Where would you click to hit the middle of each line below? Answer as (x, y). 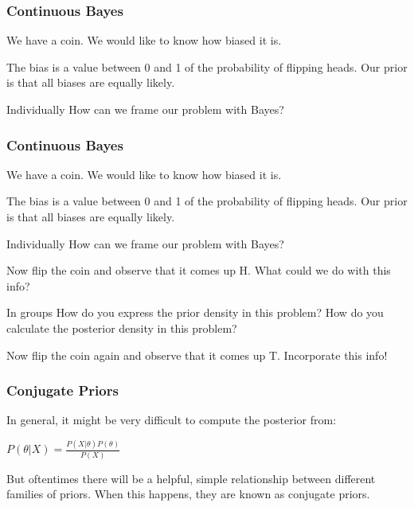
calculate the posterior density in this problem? (122, 328)
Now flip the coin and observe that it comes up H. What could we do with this (199, 270)
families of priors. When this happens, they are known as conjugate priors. (188, 494)
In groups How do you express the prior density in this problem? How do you (195, 312)
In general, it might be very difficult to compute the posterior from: (172, 420)
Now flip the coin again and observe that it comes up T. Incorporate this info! (197, 355)
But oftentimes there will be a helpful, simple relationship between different (191, 478)
